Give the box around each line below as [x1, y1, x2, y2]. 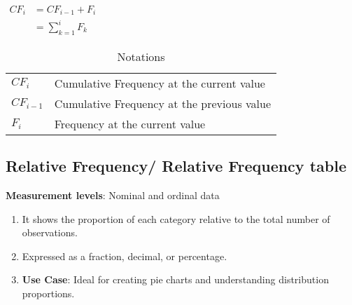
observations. [22, 225, 78, 240]
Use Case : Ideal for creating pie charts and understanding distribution [22, 272, 329, 287]
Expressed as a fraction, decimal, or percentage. [22, 248, 227, 263]
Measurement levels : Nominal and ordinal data [6, 188, 220, 203]
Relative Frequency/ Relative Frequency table [6, 155, 346, 177]
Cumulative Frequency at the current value [54, 74, 265, 91]
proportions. [22, 285, 75, 300]
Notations [117, 48, 165, 65]
